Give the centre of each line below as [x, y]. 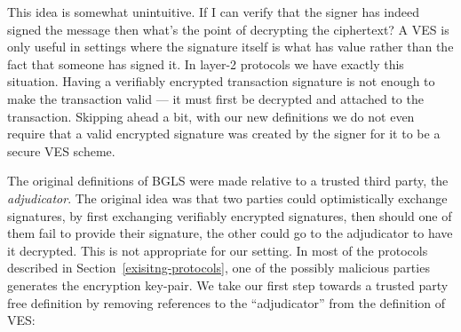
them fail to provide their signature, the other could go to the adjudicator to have [230, 233]
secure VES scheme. [61, 150]
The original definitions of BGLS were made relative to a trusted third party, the [228, 181]
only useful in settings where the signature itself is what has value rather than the [230, 47]
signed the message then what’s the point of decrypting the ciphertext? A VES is [228, 29]
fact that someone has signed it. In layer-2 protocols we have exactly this [206, 63]
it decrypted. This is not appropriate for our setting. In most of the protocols [218, 250]
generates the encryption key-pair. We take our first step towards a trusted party [228, 285]
